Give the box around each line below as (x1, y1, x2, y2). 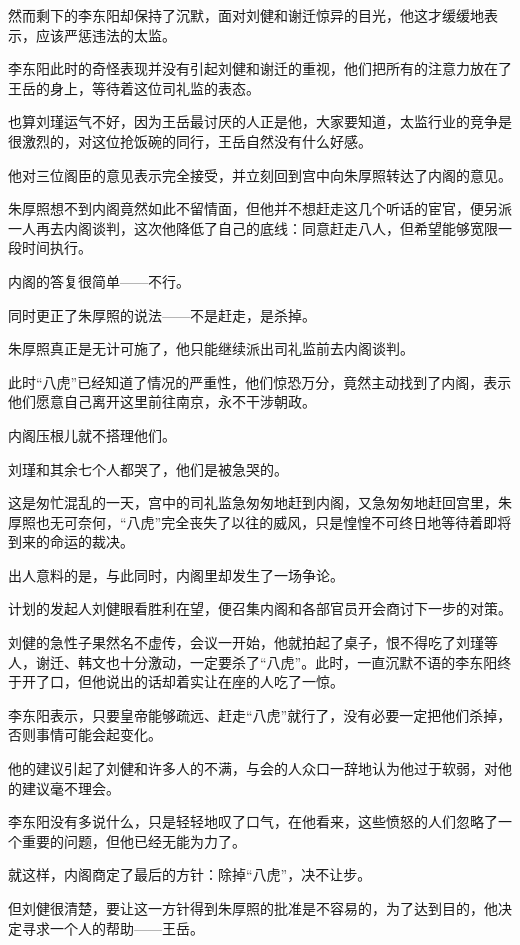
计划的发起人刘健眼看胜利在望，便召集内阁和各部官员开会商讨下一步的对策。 (8, 598, 512, 619)
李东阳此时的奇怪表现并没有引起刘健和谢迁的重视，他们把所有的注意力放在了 (8, 58, 512, 79)
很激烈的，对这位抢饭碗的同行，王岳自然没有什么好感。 (8, 130, 372, 151)
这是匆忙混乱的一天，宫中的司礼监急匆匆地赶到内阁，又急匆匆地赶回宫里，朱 (8, 492, 512, 513)
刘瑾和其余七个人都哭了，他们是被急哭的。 (8, 458, 288, 479)
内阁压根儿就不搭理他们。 (8, 424, 176, 445)
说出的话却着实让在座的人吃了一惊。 (105, 671, 344, 692)
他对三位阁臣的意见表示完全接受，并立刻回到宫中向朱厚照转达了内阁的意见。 (8, 164, 512, 185)
